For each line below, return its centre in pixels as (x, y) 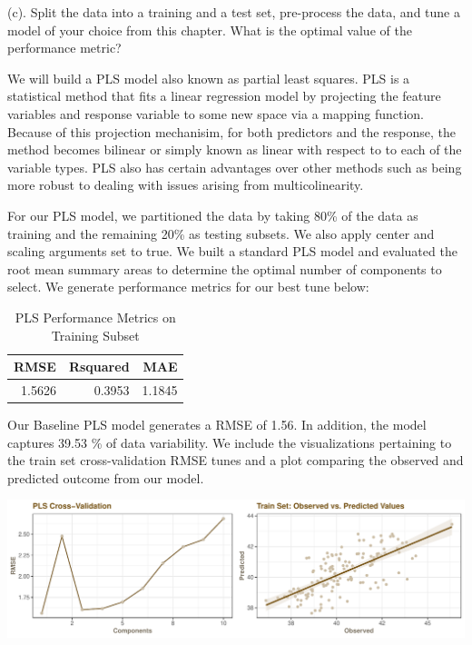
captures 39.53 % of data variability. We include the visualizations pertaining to (230, 442)
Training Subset (95, 335)
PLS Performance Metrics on (95, 317)
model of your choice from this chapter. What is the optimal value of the (210, 30)
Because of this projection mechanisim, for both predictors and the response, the (231, 131)
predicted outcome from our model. (106, 477)
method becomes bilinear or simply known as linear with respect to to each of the (235, 149)
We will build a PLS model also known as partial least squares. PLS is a (209, 78)
